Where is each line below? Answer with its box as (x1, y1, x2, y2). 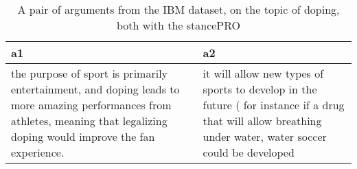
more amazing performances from (11, 97, 172, 113)
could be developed (203, 144, 295, 160)
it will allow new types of (203, 65, 324, 81)
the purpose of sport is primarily (11, 65, 168, 81)
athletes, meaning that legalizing (11, 113, 168, 128)
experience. (11, 144, 65, 160)
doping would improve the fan (11, 128, 155, 144)
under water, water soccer (203, 128, 327, 144)
